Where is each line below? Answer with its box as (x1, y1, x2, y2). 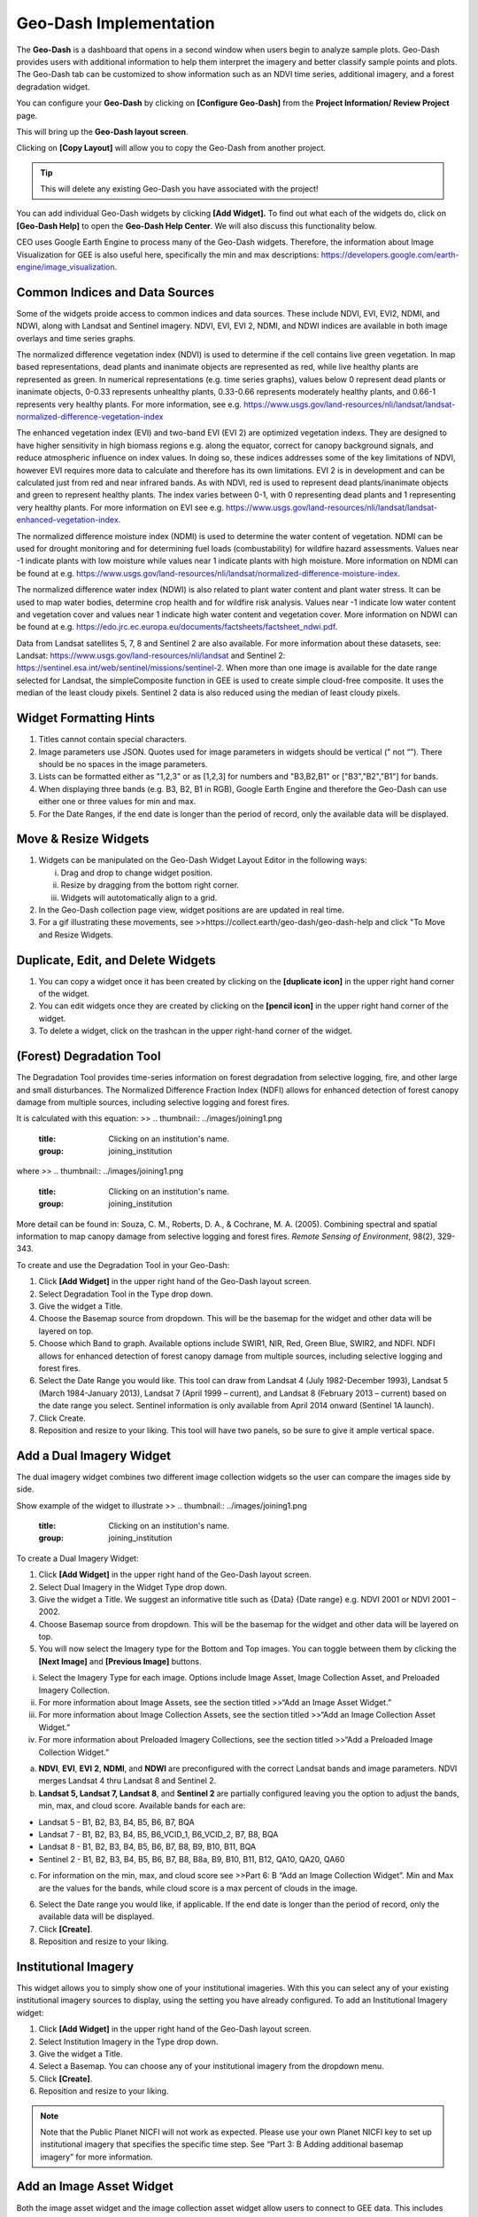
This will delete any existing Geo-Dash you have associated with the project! (40, 184, 319, 194)
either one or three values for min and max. (38, 796, 197, 807)
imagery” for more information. (40, 2151, 154, 2162)
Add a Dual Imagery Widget (16, 1448, 172, 1463)
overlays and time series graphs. (16, 333, 136, 343)
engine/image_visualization (16, 262, 115, 272)
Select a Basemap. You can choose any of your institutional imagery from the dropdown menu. (38, 2061, 384, 2072)
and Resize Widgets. (38, 929, 114, 940)
